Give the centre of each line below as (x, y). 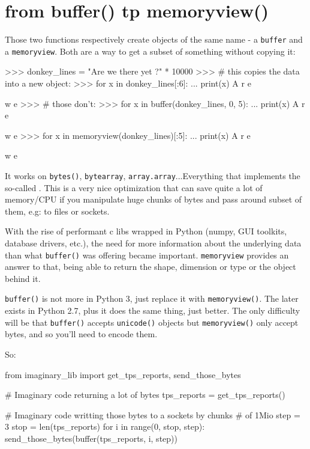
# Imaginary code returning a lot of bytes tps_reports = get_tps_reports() (145, 395)
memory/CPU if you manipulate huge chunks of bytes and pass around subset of (154, 199)
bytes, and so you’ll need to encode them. (81, 334)
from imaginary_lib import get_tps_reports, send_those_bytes (123, 374)
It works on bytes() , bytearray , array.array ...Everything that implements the (153, 176)
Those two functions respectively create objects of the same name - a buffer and (154, 39)
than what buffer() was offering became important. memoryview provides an (147, 255)
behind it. (23, 278)
